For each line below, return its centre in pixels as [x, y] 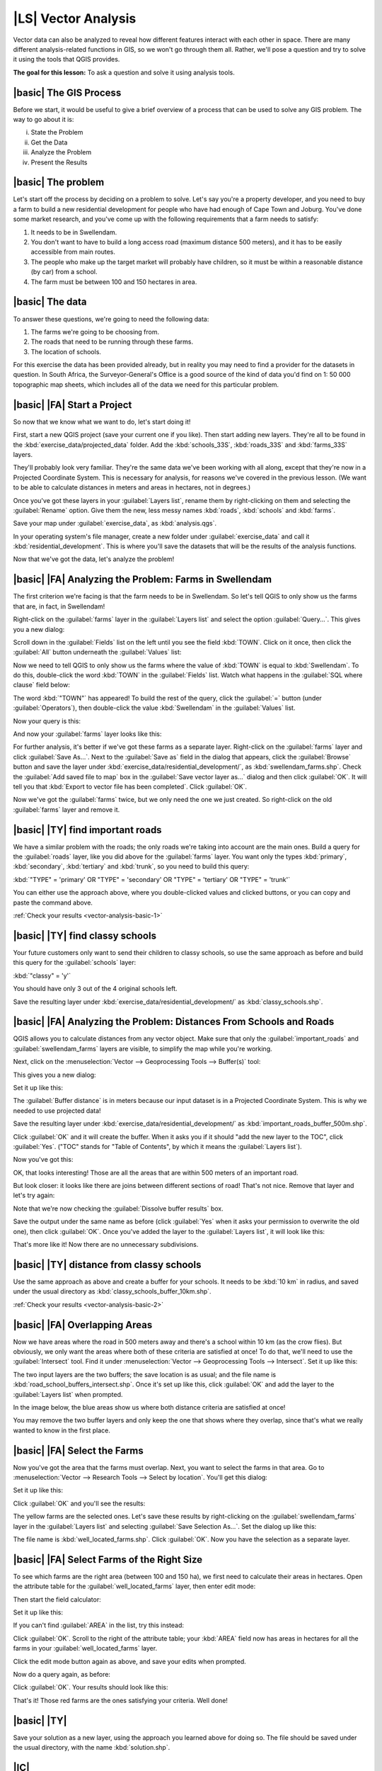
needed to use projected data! [57, 1110]
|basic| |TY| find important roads [87, 830]
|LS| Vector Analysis [75, 18]
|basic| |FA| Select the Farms [79, 1450]
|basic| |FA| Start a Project [73, 405]
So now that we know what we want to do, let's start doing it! [102, 421]
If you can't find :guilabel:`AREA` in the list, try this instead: [98, 1625]
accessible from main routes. [73, 252]
